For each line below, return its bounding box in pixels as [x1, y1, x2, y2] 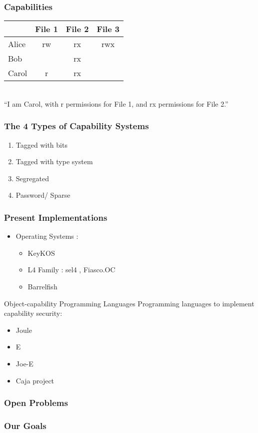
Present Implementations [4, 211, 107, 223]
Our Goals [4, 419, 46, 431]
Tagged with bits [15, 139, 67, 150]
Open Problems [4, 396, 68, 409]
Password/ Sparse [15, 190, 70, 200]
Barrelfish [27, 281, 57, 291]
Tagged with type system [15, 156, 93, 167]
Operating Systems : [15, 231, 78, 241]
